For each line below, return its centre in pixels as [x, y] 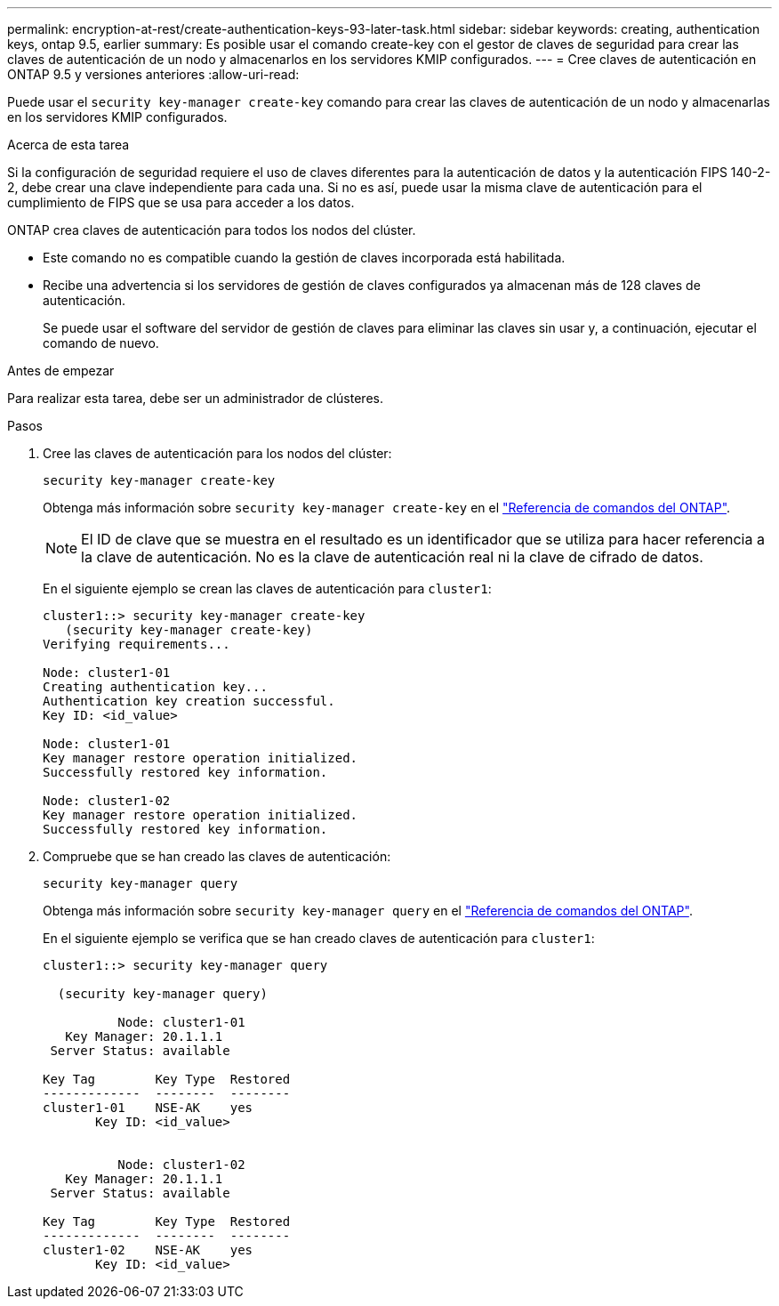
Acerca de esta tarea [68, 145]
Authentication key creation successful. [189, 701]
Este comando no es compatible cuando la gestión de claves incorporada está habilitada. [304, 258]
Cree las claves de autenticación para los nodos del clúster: [217, 453]
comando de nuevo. [101, 343]
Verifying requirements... [137, 644]
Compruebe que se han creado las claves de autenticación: [217, 856]
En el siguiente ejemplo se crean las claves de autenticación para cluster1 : [267, 589]
